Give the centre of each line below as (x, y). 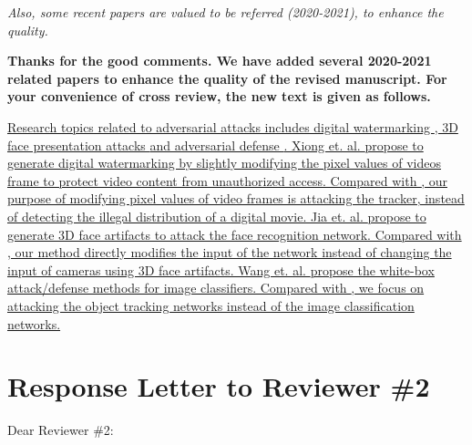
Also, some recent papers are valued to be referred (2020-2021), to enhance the (226, 12)
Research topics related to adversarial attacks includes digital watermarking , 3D (233, 126)
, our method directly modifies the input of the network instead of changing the (230, 252)
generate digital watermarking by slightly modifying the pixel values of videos (224, 163)
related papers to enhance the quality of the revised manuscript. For (227, 78)
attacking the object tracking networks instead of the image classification (211, 305)
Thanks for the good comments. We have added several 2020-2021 (220, 61)
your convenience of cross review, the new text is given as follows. (219, 96)
